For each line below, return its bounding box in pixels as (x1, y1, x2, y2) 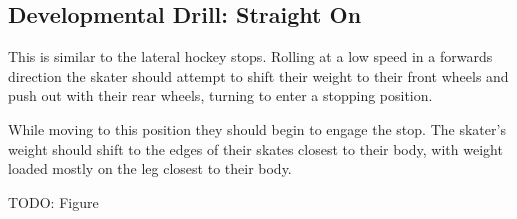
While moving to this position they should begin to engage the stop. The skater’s (8, 118, 506, 139)
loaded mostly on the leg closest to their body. (8, 158, 292, 179)
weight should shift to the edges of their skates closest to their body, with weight (8, 138, 503, 159)
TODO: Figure (8, 191, 99, 212)
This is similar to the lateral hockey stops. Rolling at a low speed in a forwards (8, 46, 493, 67)
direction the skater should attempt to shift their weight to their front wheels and (8, 65, 509, 86)
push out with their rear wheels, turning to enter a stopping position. (8, 85, 433, 106)
